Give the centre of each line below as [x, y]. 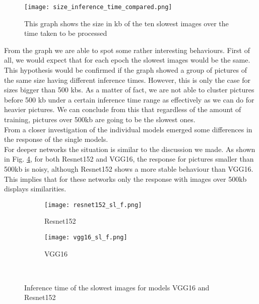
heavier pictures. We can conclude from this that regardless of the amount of [123, 109]
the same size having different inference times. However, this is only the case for [127, 80]
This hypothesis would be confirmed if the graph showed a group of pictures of [126, 70]
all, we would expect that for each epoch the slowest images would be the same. [127, 60]
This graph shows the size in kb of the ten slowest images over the [126, 23]
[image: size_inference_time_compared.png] [98, 7]
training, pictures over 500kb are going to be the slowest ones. [100, 119]
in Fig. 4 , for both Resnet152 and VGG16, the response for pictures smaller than [129, 159]
